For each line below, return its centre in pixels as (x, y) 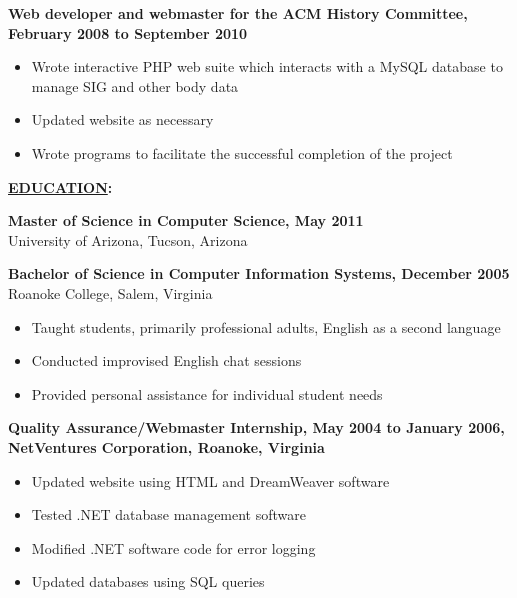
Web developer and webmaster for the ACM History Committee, (238, 13)
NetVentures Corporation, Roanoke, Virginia (166, 446)
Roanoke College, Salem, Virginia (110, 292)
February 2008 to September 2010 (128, 32)
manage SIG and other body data (135, 85)
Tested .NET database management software (168, 514)
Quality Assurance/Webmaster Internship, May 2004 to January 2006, (256, 427)
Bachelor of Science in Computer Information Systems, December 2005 (259, 273)
